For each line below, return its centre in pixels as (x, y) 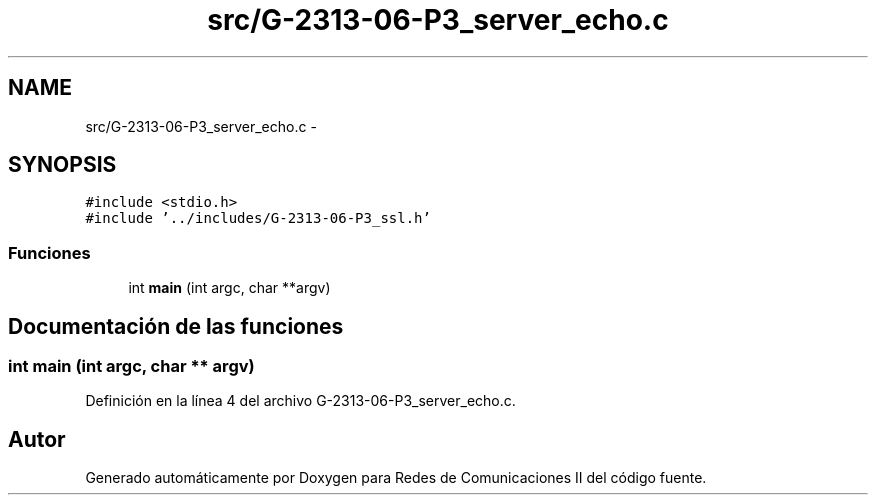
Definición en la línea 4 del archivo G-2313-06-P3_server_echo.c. (300, 401)
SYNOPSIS (62, 165)
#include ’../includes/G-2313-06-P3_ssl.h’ (258, 218)
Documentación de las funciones (176, 326)
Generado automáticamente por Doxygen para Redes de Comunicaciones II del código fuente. (396, 478)
